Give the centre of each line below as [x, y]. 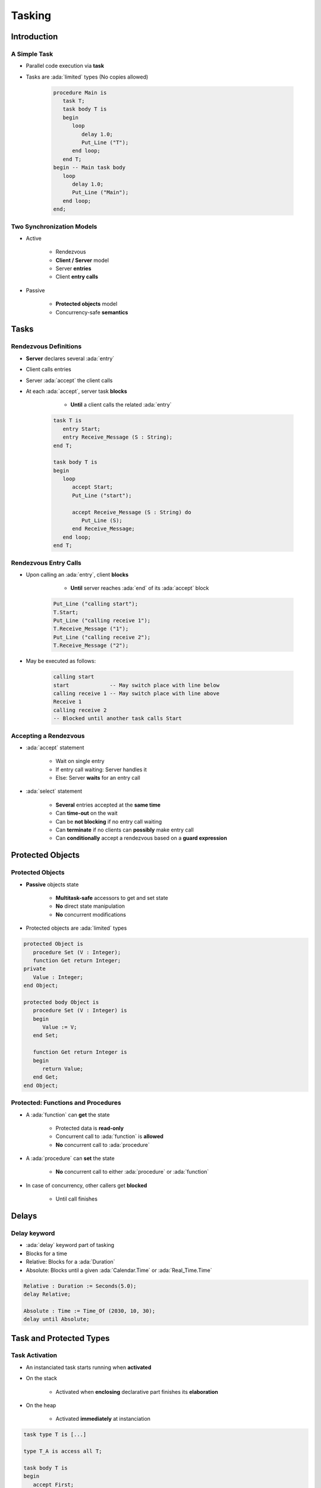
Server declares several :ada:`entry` [70, 358]
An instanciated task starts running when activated [89, 1367]
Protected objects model [86, 304]
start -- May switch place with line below [136, 685]
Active [34, 238]
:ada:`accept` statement [55, 748]
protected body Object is [61, 1002]
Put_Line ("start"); [102, 495]
